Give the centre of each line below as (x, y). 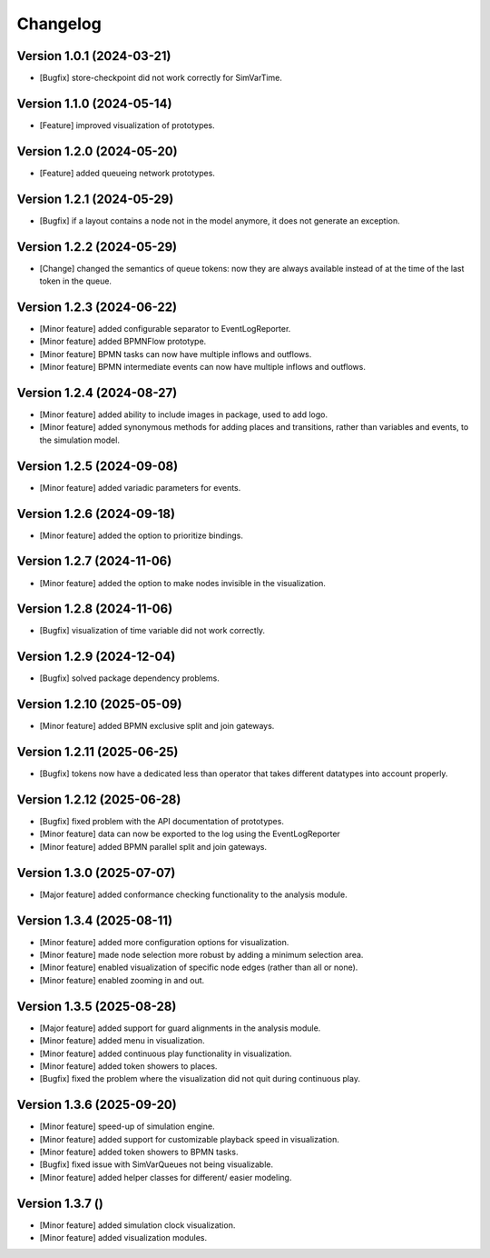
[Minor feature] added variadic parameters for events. (140, 487)
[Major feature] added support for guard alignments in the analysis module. (180, 1028)
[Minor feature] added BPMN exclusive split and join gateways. (157, 726)
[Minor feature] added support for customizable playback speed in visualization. (189, 1139)
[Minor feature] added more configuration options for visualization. (164, 942)
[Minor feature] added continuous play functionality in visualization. (166, 1053)
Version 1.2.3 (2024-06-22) (97, 307)
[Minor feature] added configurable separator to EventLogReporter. (165, 328)
